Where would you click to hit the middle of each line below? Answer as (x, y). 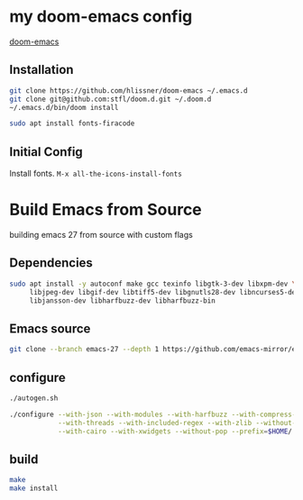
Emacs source (50, 328)
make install (34, 488)
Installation (41, 70)
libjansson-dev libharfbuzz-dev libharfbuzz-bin (123, 300)
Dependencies (51, 263)
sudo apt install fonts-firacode (72, 123)
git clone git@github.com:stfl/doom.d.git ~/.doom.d (110, 99)
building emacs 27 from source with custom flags (101, 235)
